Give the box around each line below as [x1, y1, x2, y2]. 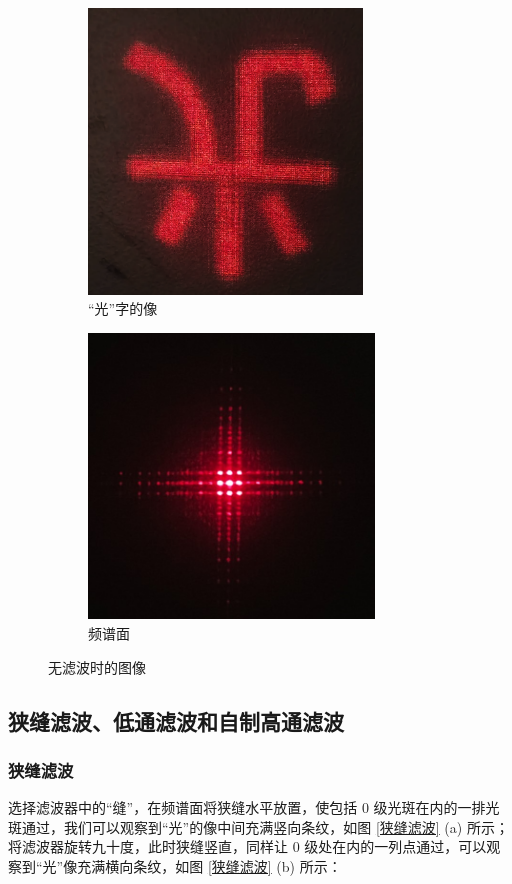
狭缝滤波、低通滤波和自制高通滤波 [8, 705, 344, 736]
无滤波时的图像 [48, 656, 146, 677]
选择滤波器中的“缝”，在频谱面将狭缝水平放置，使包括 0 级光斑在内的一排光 [8, 797, 500, 818]
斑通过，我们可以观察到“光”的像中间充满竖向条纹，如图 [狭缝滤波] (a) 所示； [8, 816, 509, 837]
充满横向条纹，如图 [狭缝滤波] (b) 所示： [77, 856, 342, 877]
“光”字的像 [88, 298, 158, 319]
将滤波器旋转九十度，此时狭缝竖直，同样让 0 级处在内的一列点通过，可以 [8, 836, 487, 857]
